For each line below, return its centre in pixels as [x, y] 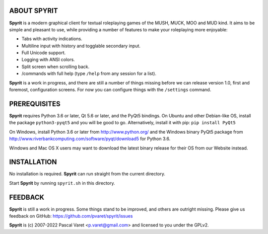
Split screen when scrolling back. [55, 67]
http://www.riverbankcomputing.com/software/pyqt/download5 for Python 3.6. [90, 139]
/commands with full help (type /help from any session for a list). [89, 74]
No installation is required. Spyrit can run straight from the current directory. [87, 174]
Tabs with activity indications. [52, 39]
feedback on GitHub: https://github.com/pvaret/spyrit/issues [71, 216]
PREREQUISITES [35, 104]
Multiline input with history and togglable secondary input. [81, 46]
